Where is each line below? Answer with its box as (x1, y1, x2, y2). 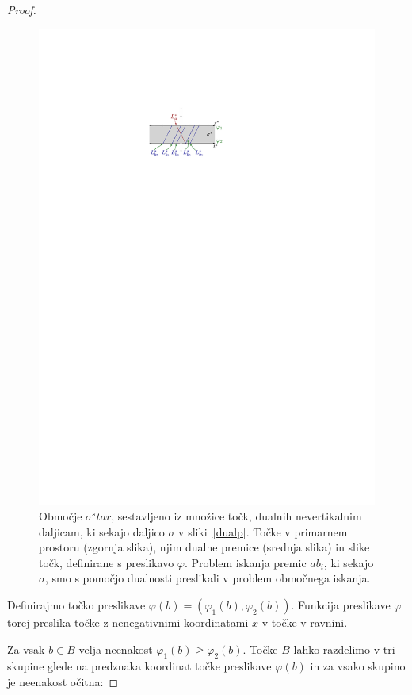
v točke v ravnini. (261, 614, 348, 631)
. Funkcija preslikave (291, 597, 391, 613)
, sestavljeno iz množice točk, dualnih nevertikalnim (111, 508, 362, 524)
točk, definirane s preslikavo (39, 554, 174, 570)
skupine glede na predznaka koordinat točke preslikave (7, 658, 272, 674)
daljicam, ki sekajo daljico (39, 523, 165, 539)
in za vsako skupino (310, 658, 406, 674)
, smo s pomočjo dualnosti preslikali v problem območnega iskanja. (45, 570, 371, 586)
